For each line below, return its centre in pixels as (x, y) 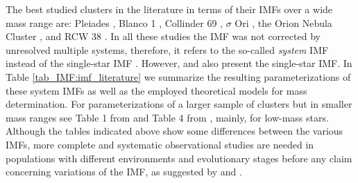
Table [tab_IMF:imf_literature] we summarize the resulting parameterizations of (178, 76)
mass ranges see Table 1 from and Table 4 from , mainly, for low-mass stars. (167, 117)
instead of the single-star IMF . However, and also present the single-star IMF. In (179, 63)
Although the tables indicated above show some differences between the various (174, 131)
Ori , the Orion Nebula (283, 22)
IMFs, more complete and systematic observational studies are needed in (160, 144)
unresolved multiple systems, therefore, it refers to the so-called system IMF (167, 49)
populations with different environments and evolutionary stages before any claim (179, 158)
